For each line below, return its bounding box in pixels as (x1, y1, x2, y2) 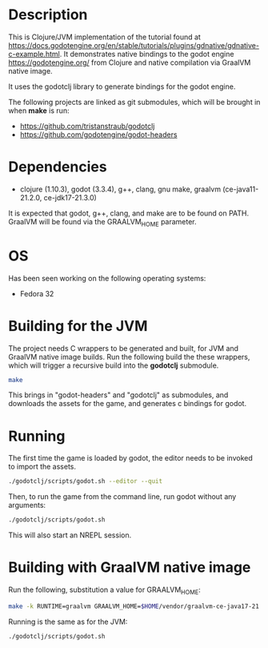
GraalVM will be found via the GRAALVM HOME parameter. (8, 216, 198, 228)
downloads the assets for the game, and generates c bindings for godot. (8, 399, 246, 409)
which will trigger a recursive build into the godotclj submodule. (8, 360, 219, 370)
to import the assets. (8, 462, 77, 472)
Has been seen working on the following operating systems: (8, 273, 206, 283)
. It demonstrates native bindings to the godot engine (59, 49, 234, 58)
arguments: (8, 501, 46, 510)
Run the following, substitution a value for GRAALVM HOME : (8, 585, 202, 596)
